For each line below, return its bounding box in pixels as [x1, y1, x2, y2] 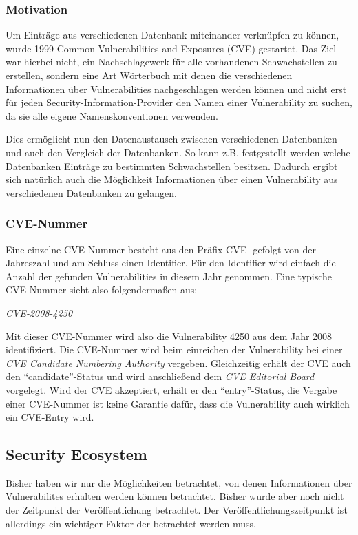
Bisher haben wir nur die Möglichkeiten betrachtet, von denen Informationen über [6, 475, 352, 490]
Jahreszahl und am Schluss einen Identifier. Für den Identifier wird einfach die [6, 255, 336, 270]
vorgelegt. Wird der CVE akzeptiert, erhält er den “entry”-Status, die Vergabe [6, 382, 337, 397]
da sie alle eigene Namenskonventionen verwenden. [6, 108, 218, 123]
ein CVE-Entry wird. [6, 410, 94, 424]
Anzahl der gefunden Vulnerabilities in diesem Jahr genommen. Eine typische [6, 269, 333, 283]
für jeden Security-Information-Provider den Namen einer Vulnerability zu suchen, [6, 95, 352, 109]
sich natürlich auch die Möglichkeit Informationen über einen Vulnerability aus [6, 172, 338, 187]
